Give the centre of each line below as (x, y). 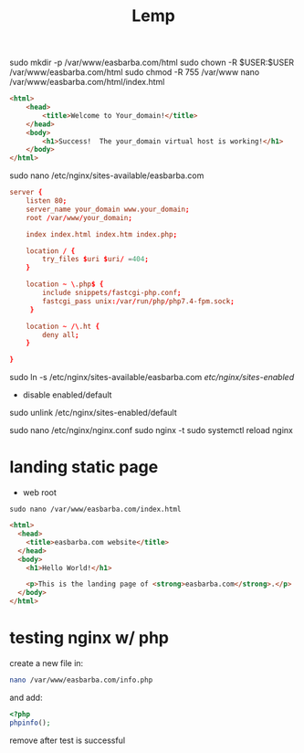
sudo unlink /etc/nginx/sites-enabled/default (93, 413)
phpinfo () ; (30, 723)
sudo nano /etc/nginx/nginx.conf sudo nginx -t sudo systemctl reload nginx (152, 430)
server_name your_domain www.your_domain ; (108, 209)
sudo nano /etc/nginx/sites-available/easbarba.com (107, 175)
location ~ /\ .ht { (63, 326)
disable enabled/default (67, 395)
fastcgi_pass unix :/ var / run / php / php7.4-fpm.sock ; (138, 301)
